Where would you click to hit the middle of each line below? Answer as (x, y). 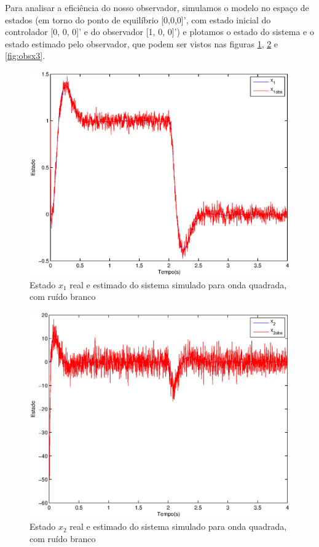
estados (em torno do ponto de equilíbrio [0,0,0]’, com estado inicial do (138, 19)
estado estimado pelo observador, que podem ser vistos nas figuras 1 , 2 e (142, 43)
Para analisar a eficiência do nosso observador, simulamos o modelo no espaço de (157, 7)
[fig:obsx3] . (25, 56)
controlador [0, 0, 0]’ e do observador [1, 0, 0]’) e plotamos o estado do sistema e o (159, 32)
